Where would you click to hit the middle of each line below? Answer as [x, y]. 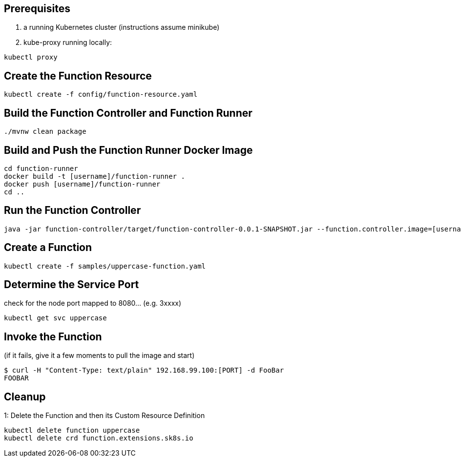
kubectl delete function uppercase [72, 430]
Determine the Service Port [72, 285]
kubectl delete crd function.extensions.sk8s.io [99, 438]
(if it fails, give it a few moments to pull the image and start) [99, 356]
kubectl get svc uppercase [55, 318]
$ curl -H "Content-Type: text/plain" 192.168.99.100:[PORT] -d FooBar [144, 370]
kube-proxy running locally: [68, 42]
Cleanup [25, 397]
